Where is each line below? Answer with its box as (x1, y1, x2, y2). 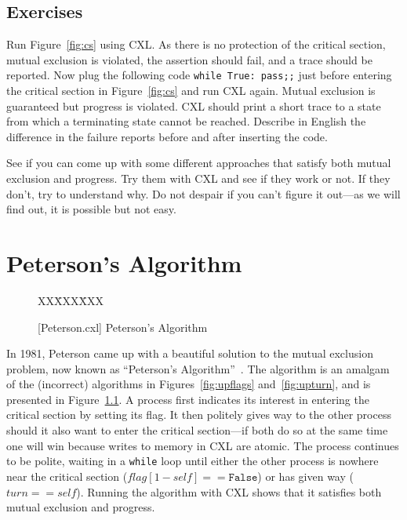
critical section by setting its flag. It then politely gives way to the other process (6, 406, 391, 423)
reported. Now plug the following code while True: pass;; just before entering (6, 67, 392, 83)
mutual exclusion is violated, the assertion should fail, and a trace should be (6, 51, 372, 67)
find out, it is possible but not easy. (6, 201, 176, 217)
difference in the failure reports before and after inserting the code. (6, 128, 328, 144)
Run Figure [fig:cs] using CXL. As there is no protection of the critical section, (6, 36, 386, 53)
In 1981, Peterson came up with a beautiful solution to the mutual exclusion (6, 345, 373, 362)
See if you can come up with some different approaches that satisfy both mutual (6, 155, 391, 171)
